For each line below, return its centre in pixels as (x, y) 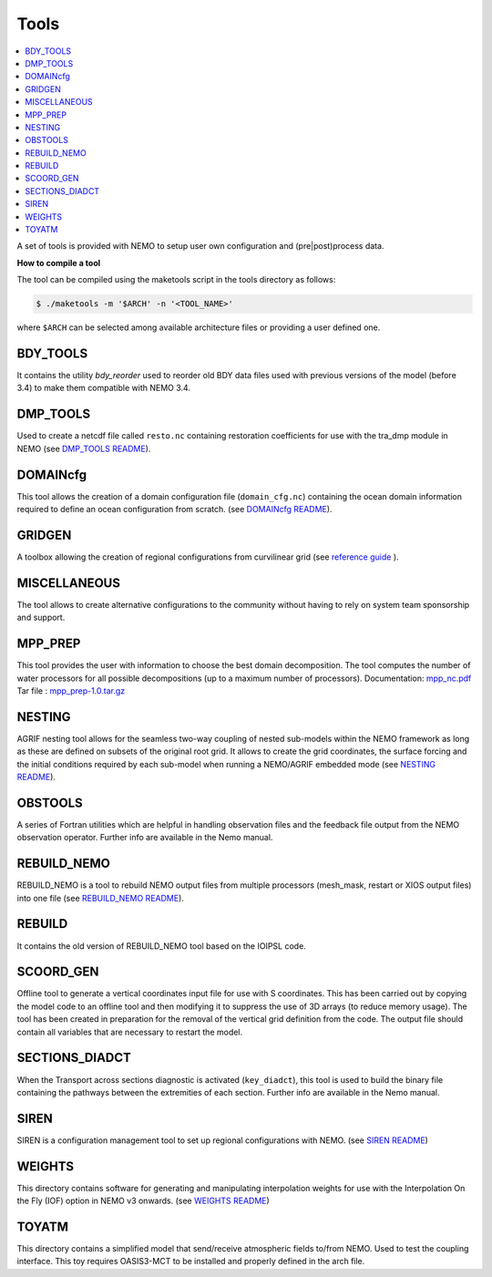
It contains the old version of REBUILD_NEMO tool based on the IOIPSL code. (162, 946)
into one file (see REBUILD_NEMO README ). (100, 898)
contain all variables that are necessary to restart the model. (130, 1032)
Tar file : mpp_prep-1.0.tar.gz (71, 690)
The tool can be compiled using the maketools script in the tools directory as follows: (176, 280)
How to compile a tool (59, 263)
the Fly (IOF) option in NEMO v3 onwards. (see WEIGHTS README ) (143, 1201)
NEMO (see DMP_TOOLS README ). (84, 448)
